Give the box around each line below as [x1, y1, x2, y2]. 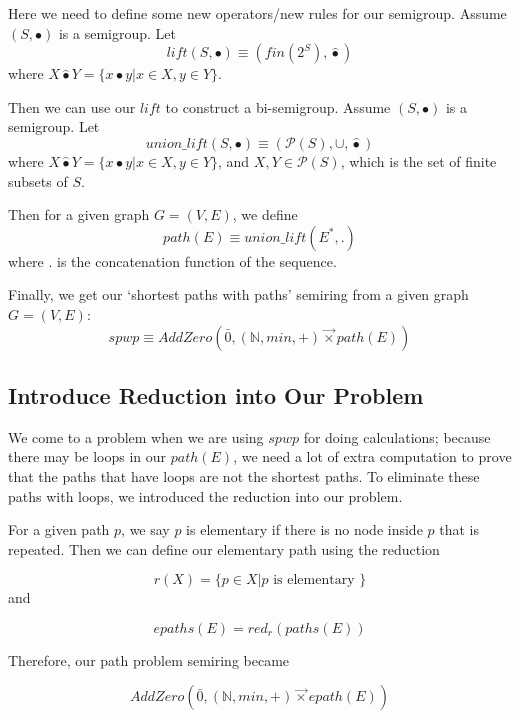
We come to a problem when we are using [8, 426, 264, 447]
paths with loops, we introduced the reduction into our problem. [8, 485, 403, 506]
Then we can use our [8, 96, 136, 117]
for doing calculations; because [303, 426, 491, 447]
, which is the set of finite [340, 150, 497, 171]
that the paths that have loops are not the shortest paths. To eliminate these [8, 465, 480, 486]
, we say [121, 519, 170, 540]
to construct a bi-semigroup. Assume [165, 96, 391, 117]
